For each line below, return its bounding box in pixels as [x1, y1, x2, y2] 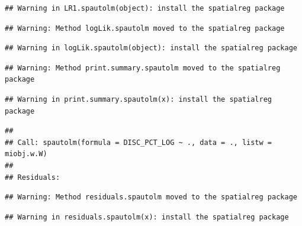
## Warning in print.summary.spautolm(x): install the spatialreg [5, 95, 272, 104]
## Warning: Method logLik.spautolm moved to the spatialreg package [5, 24, 285, 33]
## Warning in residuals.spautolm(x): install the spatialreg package [5, 212, 289, 221]
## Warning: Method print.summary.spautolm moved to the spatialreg [5, 63, 281, 72]
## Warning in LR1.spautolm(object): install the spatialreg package [5, 4, 285, 12]
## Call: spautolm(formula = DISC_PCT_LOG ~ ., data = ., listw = [5, 138, 272, 147]
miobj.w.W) [5, 150, 47, 159]
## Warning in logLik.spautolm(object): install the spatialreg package [5, 44, 297, 53]
